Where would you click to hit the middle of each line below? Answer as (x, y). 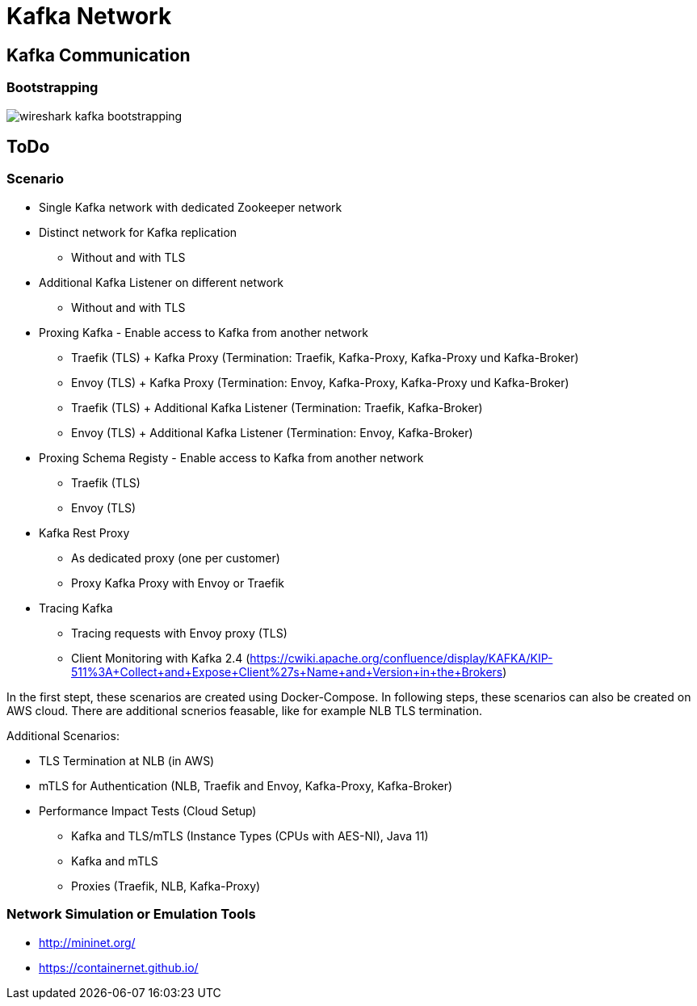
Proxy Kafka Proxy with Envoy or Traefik (178, 583)
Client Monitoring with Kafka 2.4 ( (161, 658)
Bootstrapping (52, 88)
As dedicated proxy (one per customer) (176, 558)
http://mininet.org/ (87, 942)
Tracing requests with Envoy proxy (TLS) (179, 633)
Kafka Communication (99, 55)
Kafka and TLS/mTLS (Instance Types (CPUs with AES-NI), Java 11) (250, 836)
